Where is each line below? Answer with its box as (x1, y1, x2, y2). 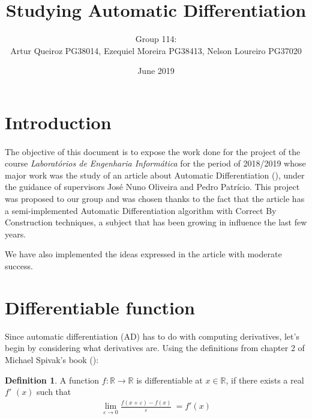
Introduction (5, 109, 112, 134)
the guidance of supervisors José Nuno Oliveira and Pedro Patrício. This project (5, 180, 300, 193)
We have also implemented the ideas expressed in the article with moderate (5, 248, 282, 260)
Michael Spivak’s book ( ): (5, 353, 99, 365)
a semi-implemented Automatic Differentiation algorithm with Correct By (5, 204, 277, 216)
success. (5, 260, 33, 272)
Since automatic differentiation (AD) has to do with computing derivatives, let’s (5, 329, 299, 342)
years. (5, 227, 26, 240)
